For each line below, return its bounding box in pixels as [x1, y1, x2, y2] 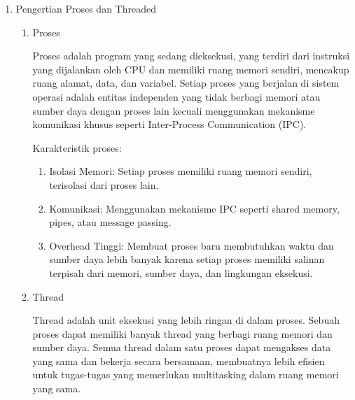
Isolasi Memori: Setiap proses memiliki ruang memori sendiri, [49, 164, 312, 178]
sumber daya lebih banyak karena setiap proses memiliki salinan [49, 252, 325, 266]
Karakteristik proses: [32, 140, 122, 155]
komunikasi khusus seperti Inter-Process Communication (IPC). [32, 117, 307, 131]
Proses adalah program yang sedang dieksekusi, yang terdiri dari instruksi [32, 48, 350, 63]
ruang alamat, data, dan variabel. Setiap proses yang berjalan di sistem [32, 76, 340, 90]
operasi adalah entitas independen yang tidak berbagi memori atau [32, 89, 321, 103]
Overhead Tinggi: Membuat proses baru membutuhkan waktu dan [49, 238, 334, 252]
